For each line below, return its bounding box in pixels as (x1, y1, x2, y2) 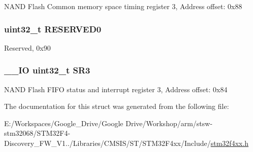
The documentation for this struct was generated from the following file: (4, 101, 229, 111)
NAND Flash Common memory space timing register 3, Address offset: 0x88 (4, 1, 242, 11)
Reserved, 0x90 (4, 42, 51, 53)
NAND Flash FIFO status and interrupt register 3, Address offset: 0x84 (4, 84, 228, 94)
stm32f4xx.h (210, 138, 249, 148)
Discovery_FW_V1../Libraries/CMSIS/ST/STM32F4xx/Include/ (4, 138, 211, 148)
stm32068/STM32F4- (4, 128, 71, 138)
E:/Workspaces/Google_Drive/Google (4, 118, 123, 128)
